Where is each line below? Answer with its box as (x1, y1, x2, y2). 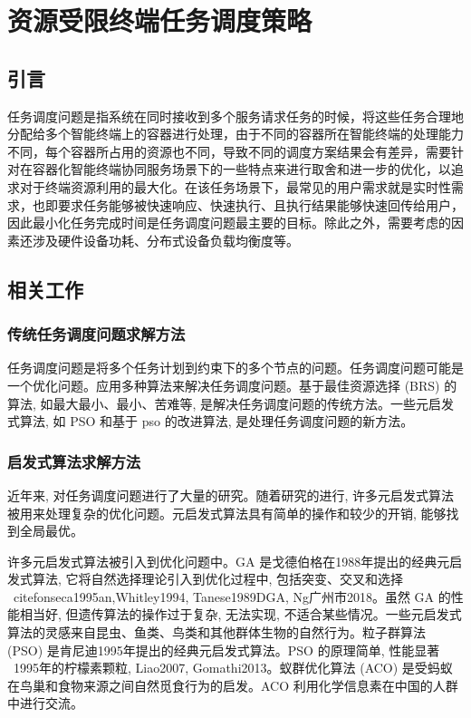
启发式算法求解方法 (7, 450, 141, 472)
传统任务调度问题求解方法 (7, 323, 186, 345)
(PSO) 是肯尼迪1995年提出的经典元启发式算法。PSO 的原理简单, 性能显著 (7, 640, 440, 659)
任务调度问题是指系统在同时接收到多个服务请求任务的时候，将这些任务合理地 (7, 106, 464, 125)
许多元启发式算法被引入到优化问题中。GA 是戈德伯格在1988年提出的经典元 (7, 551, 450, 570)
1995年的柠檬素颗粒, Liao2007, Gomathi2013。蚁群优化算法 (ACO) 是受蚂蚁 (13, 658, 453, 677)
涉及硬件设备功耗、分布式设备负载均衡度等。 (32, 230, 299, 249)
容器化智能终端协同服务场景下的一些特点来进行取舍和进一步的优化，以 (32, 160, 451, 179)
